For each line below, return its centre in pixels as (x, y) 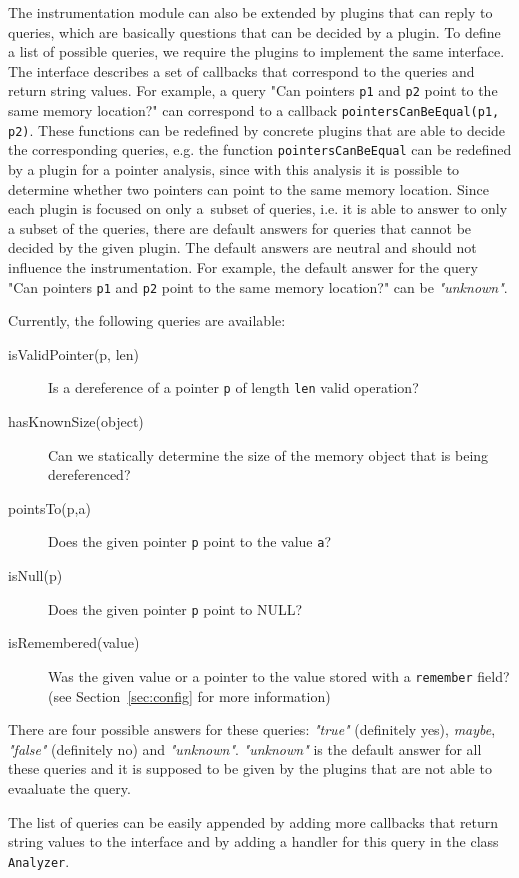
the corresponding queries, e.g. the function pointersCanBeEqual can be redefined (260, 149)
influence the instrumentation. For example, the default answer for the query (243, 266)
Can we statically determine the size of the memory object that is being (268, 454)
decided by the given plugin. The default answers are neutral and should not (242, 247)
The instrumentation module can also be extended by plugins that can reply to (250, 12)
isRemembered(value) (74, 642)
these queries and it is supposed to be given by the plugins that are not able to (250, 768)
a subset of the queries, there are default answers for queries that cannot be (240, 227)
